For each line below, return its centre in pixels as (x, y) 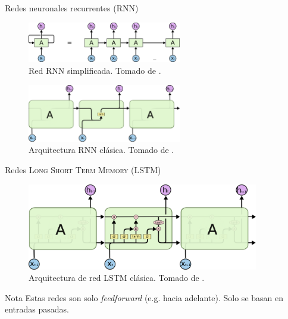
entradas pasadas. (37, 309)
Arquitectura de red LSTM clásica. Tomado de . (117, 278)
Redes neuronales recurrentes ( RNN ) (72, 8)
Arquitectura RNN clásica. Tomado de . (101, 150)
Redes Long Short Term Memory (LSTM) (83, 169)
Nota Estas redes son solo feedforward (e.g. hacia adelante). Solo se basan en (144, 297)
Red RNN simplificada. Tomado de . (95, 70)
